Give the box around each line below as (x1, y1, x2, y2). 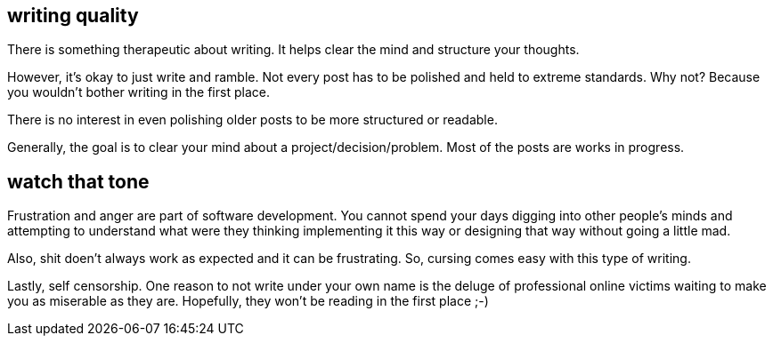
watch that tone (7, 170, 150, 193)
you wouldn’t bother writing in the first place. (7, 84, 270, 100)
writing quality (7, 4, 139, 27)
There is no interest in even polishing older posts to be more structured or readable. (7, 112, 498, 128)
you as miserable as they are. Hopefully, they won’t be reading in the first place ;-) (7, 293, 489, 309)
